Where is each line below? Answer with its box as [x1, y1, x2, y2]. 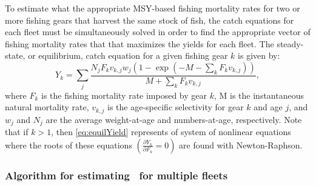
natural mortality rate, [5, 101, 89, 113]
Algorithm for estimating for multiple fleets [5, 167, 228, 182]
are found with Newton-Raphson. [179, 138, 303, 151]
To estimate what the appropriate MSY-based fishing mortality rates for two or [5, 2, 300, 14]
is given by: [238, 49, 280, 62]
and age [254, 101, 283, 113]
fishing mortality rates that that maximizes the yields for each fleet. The [5, 37, 274, 50]
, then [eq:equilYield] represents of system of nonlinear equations [51, 125, 291, 138]
